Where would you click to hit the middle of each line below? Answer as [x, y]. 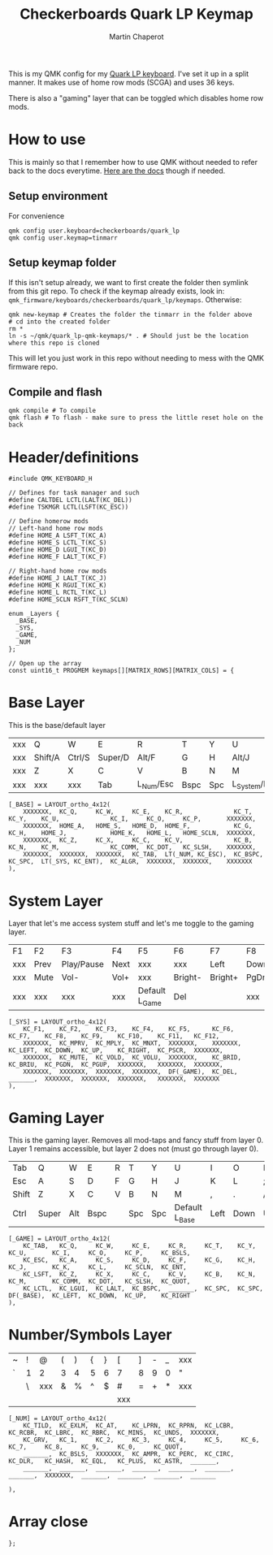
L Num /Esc [156, 785]
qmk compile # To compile [52, 411]
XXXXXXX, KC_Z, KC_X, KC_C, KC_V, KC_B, [138, 840]
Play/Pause [82, 964]
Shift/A [47, 758]
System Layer [56, 901]
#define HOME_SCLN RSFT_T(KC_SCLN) [69, 600]
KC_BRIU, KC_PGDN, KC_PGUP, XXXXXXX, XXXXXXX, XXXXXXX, [116, 1064]
